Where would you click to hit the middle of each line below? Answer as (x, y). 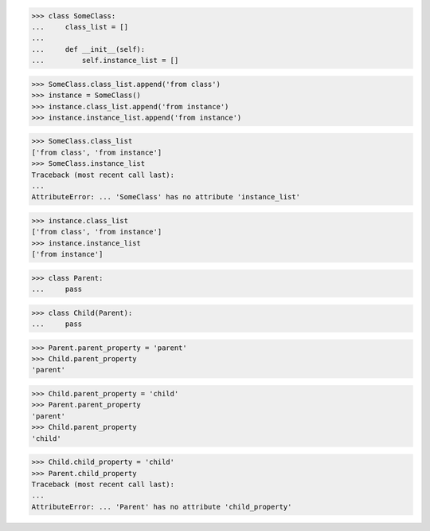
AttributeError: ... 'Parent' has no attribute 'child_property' (162, 507)
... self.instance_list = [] (105, 61)
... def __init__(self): (88, 49)
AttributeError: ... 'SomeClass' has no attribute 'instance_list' (166, 197)
